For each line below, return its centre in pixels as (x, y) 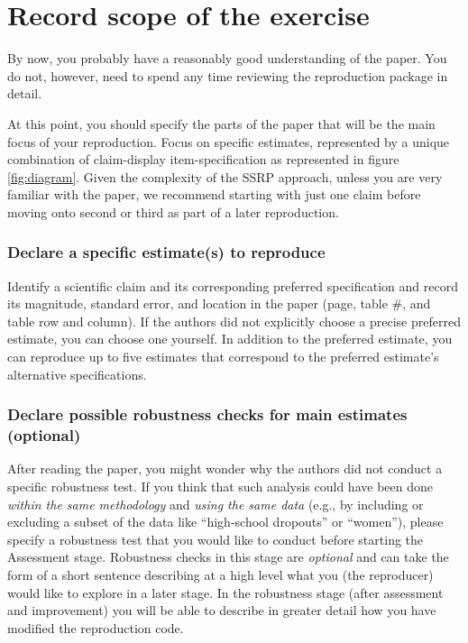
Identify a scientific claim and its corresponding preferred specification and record (233, 285)
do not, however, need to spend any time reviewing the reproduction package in (228, 75)
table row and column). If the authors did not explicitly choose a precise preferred (234, 321)
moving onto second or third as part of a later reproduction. (173, 211)
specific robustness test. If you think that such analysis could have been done (220, 486)
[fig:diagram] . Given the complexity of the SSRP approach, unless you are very (225, 176)
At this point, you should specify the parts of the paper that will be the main (221, 123)
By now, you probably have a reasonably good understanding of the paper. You (227, 58)
